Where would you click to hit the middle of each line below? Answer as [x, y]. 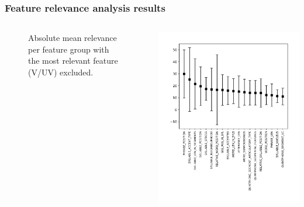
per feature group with [69, 49]
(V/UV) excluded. [61, 72]
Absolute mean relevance [72, 38]
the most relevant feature [73, 61]
